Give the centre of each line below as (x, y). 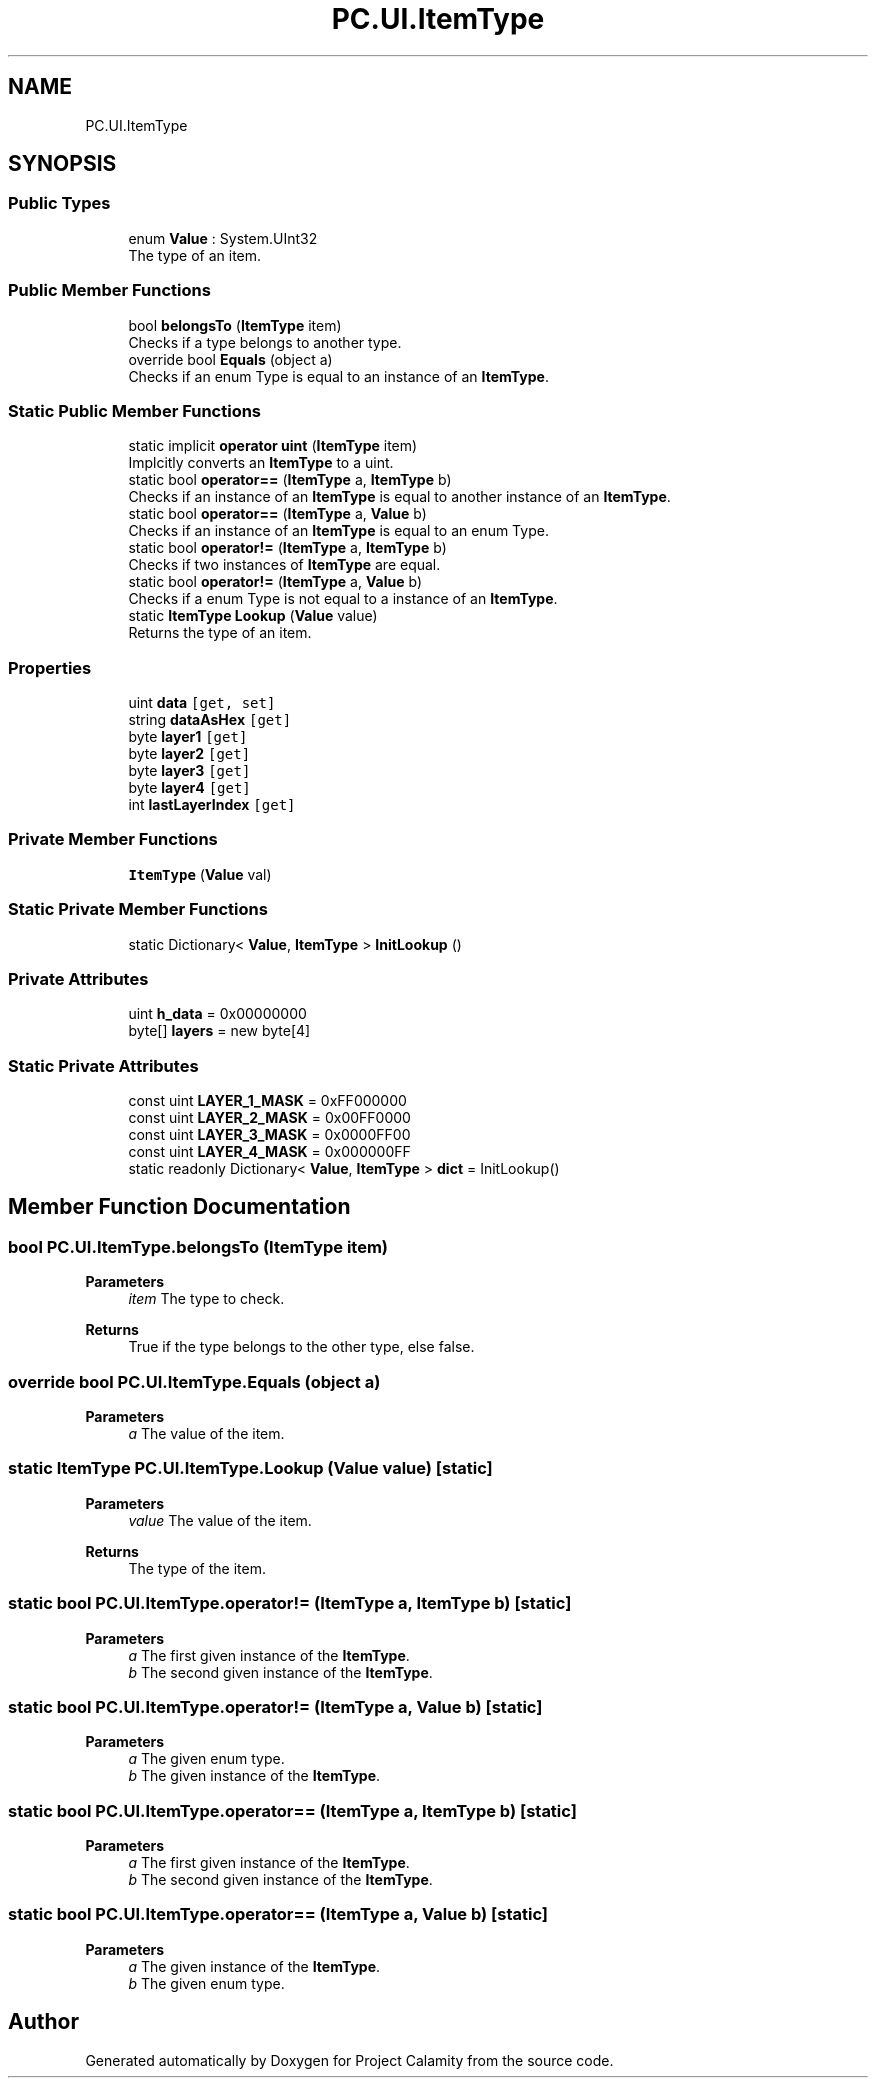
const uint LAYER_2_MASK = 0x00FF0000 (269, 1118)
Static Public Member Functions (135, 410)
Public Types (59, 203)
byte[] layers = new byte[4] (219, 1031)
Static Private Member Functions (138, 909)
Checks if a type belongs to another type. (265, 342)
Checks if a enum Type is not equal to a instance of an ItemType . (343, 599)
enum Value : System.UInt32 (223, 238)
